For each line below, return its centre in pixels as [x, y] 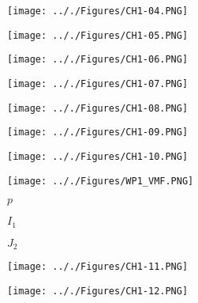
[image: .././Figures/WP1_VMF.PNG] [101, 181]
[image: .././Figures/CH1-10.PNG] [98, 156]
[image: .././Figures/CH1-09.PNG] [98, 133]
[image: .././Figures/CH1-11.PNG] [98, 267]
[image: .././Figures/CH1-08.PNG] [98, 108]
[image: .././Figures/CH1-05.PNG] [98, 35]
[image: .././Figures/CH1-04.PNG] [98, 11]
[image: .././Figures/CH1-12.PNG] [98, 291]
